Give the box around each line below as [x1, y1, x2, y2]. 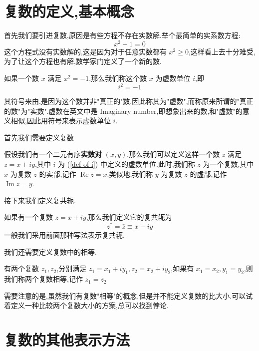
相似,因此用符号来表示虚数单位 [10, 115, 111, 126]
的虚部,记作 [190, 168, 227, 179]
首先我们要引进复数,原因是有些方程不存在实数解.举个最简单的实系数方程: [4, 30, 241, 40]
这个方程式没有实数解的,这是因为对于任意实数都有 [4, 46, 167, 56]
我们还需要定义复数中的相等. [4, 246, 97, 257]
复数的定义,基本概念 [4, 1, 134, 21]
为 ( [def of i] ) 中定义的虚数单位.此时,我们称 [58, 159, 195, 169]
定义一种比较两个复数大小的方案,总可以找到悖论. [10, 300, 169, 311]
